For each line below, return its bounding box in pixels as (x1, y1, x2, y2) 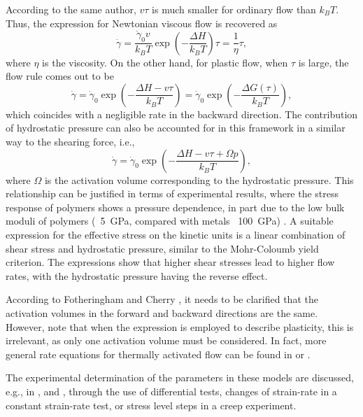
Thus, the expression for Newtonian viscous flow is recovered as (6, 15, 278, 30)
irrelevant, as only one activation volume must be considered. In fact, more (6, 333, 327, 348)
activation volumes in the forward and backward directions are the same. (6, 305, 318, 320)
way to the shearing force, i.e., (6, 134, 135, 149)
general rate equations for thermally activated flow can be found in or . (6, 346, 311, 361)
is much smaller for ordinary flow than (152, 2, 316, 16)
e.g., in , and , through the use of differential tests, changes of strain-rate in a (6, 383, 337, 398)
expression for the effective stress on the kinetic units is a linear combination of (6, 227, 346, 241)
